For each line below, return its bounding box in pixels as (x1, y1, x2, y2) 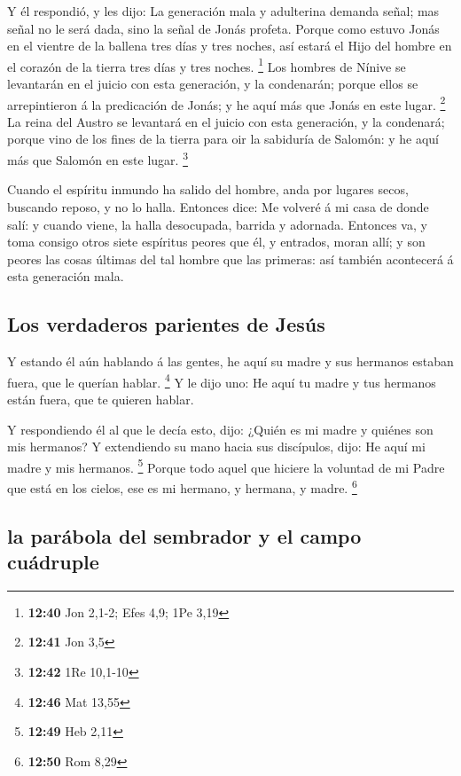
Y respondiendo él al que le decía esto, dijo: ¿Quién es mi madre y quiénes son (7, 419, 434, 438)
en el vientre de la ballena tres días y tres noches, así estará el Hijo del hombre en (7, 36, 452, 55)
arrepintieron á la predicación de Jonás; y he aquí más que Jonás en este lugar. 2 (7, 92, 446, 114)
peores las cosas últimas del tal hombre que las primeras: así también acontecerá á (7, 249, 454, 268)
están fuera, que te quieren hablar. (7, 389, 194, 408)
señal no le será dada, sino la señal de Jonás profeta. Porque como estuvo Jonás (7, 19, 440, 37)
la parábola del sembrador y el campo (7, 521, 362, 549)
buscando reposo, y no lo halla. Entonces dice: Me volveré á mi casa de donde (7, 197, 429, 216)
